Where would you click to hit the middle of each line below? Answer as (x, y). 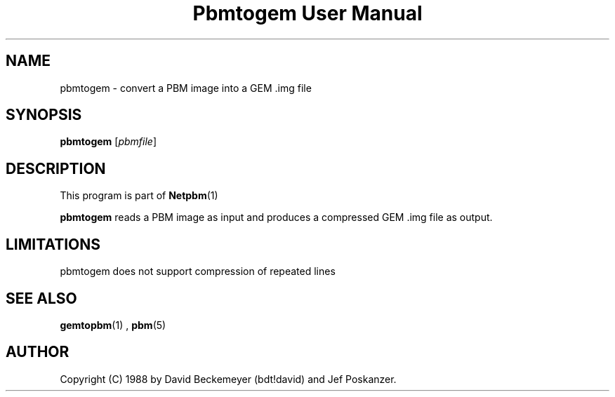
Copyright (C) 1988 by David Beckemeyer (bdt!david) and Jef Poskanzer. (228, 379)
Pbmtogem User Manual (307, 13)
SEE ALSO (41, 298)
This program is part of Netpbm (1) (139, 196)
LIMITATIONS (53, 244)
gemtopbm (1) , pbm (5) (113, 325)
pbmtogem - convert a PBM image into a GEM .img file (186, 88)
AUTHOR (38, 352)
